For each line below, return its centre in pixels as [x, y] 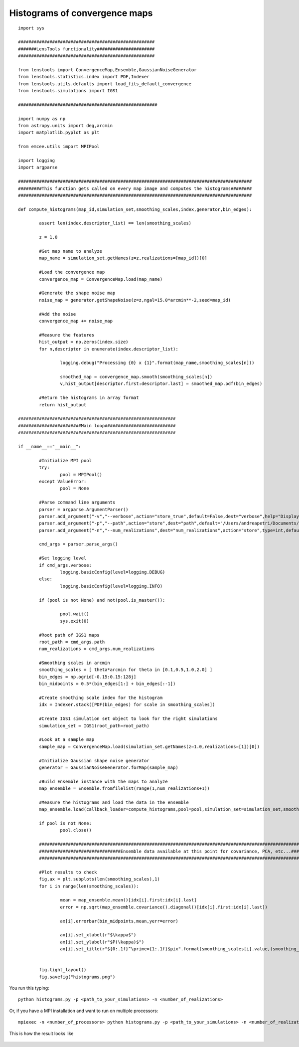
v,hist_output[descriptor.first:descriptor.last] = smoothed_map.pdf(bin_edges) [161, 384]
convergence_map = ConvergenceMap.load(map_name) [101, 279]
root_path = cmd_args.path [72, 642]
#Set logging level [63, 558]
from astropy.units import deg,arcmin [66, 126]
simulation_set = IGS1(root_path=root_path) [94, 726]
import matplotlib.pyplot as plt [59, 133]
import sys [31, 28]
